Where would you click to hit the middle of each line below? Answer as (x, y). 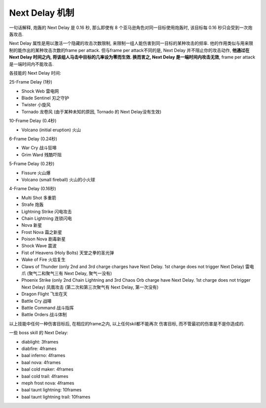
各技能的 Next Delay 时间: (35, 73)
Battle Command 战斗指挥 (48, 308)
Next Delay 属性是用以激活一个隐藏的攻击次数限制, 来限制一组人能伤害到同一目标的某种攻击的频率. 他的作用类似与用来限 (131, 43)
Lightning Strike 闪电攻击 (47, 211)
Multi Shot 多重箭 (39, 198)
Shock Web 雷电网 (40, 91)
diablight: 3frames (40, 342)
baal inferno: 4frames (43, 355)
